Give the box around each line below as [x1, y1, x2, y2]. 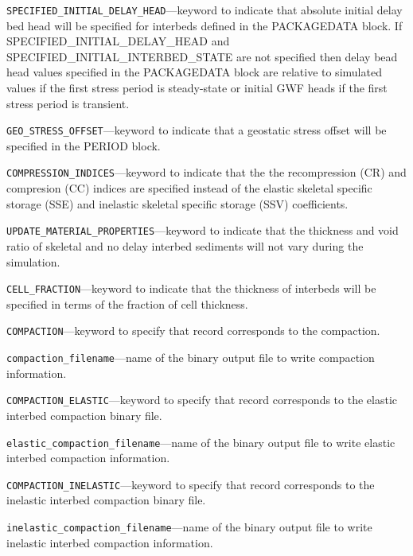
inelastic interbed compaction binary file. [6, 492, 206, 508]
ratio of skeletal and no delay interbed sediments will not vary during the [6, 237, 364, 254]
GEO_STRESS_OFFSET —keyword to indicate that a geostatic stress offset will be [6, 122, 387, 138]
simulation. [6, 253, 60, 270]
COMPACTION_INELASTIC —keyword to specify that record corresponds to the [6, 476, 375, 492]
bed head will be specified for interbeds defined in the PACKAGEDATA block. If [6, 17, 403, 33]
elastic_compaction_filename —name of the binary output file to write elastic [6, 434, 395, 450]
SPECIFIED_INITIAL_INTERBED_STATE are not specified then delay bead [6, 48, 398, 64]
